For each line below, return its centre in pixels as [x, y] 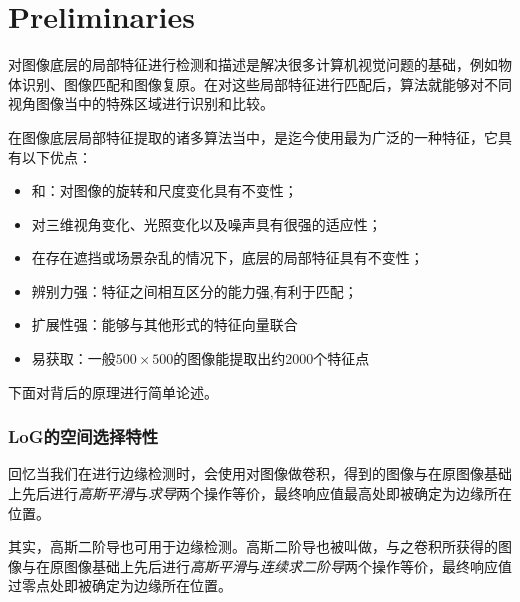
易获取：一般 [73, 358]
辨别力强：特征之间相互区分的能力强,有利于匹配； [194, 290]
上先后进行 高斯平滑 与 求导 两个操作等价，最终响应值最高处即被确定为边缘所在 [260, 493]
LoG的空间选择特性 [83, 436]
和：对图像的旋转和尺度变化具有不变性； [164, 190]
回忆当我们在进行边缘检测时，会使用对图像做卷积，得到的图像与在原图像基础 [260, 473]
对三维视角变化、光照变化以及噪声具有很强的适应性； [206, 223]
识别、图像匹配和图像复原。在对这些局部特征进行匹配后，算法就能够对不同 [266, 83]
